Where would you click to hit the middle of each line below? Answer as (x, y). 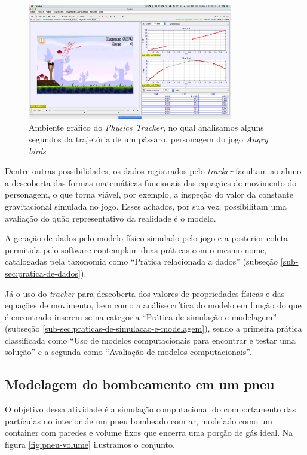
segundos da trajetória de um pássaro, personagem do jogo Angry (148, 139)
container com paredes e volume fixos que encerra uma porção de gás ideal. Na (149, 433)
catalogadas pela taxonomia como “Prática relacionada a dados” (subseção (142, 261)
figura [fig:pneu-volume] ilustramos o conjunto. (90, 445)
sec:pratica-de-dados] (43, 273)
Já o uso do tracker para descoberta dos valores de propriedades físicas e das (145, 293)
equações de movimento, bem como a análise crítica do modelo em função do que (153, 305)
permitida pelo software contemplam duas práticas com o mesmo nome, (136, 249)
